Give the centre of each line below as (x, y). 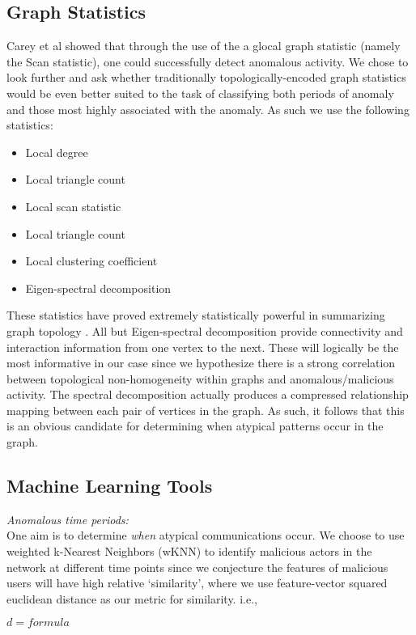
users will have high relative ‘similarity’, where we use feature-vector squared (197, 583)
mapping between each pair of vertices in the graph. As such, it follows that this (206, 410)
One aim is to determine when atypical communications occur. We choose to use (206, 535)
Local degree (57, 152)
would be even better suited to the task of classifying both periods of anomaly (200, 93)
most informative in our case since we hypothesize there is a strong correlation (201, 363)
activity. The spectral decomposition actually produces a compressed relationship (208, 394)
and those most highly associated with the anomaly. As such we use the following (208, 109)
